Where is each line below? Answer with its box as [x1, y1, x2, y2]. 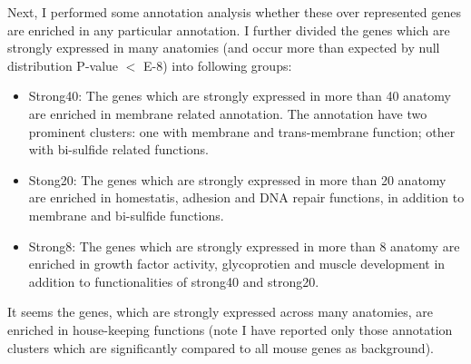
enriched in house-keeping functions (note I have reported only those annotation [7, 320, 453, 339]
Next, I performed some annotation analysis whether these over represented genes [7, 3, 461, 21]
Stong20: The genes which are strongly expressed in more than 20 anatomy [28, 170, 446, 189]
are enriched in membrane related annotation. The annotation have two [28, 103, 427, 123]
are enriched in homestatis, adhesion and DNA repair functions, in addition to [28, 188, 465, 207]
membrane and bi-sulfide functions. [28, 205, 224, 224]
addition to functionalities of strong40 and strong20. [28, 271, 319, 290]
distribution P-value [7, 55, 119, 74]
